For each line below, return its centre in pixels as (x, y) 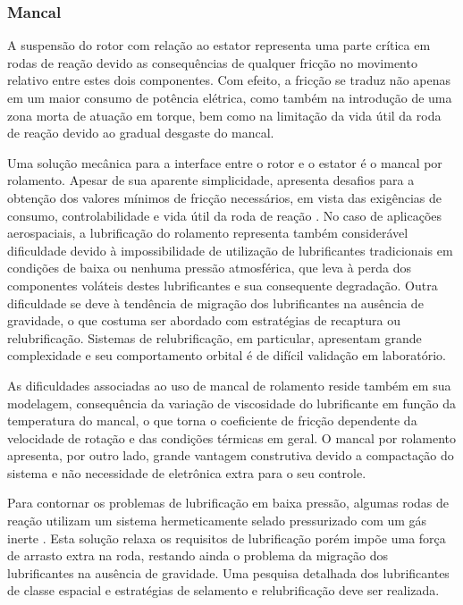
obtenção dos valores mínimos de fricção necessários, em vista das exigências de (225, 197)
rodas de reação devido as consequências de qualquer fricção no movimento (212, 62)
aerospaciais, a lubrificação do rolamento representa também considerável (208, 233)
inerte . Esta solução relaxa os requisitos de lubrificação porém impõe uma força (227, 538)
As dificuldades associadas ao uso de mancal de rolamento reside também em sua (229, 385)
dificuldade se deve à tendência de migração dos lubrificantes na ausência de (215, 302)
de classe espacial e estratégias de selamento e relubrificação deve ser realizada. (223, 590)
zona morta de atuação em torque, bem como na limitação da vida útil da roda (224, 115)
